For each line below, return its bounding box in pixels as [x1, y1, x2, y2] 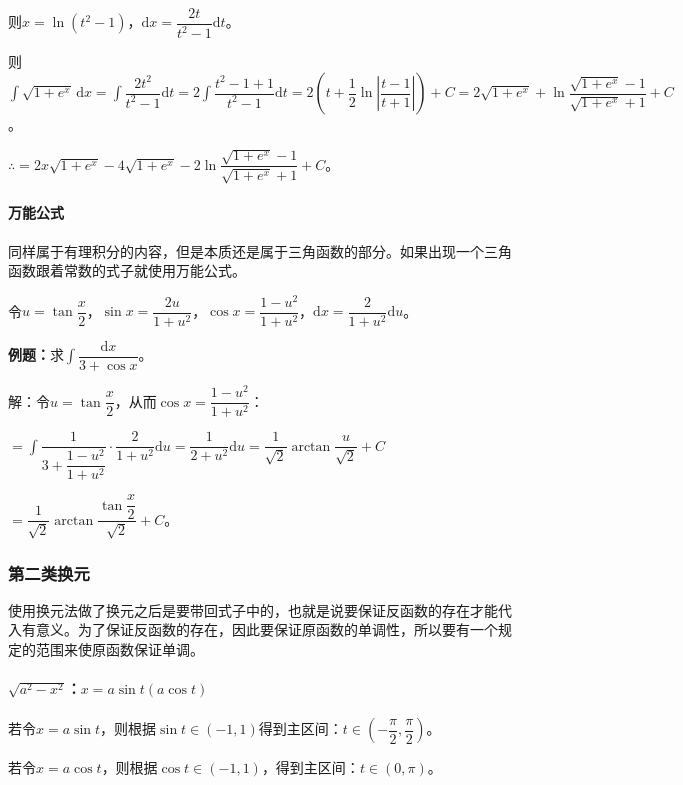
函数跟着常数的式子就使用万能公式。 [8, 260, 246, 281]
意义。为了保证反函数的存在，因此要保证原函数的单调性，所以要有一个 [35, 619, 498, 640]
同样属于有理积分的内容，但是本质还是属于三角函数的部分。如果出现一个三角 [8, 240, 512, 261]
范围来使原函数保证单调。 [35, 639, 204, 660]
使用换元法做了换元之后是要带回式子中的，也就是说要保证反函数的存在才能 [8, 599, 498, 620]
